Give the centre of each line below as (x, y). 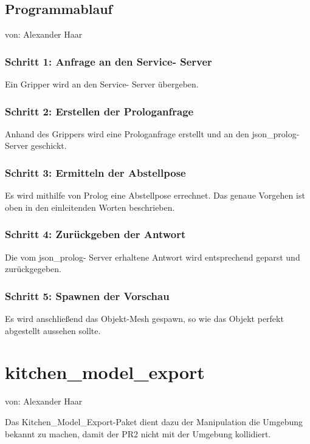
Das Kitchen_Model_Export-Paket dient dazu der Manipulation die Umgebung (154, 421)
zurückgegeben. (33, 269)
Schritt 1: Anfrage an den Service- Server (108, 61)
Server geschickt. (36, 145)
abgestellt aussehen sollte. (53, 330)
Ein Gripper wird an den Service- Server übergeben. (102, 84)
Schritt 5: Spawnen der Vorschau (87, 295)
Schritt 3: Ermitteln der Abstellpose (95, 172)
